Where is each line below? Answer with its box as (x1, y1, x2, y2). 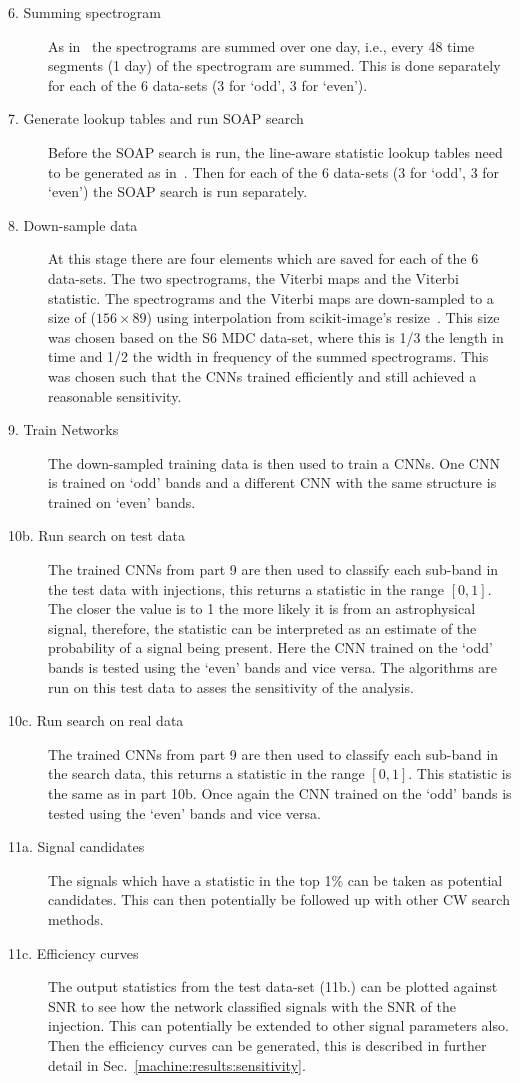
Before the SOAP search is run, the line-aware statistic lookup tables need (48, 141, 503, 162)
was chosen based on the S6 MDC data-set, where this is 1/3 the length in (48, 326, 504, 347)
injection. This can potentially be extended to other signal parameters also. (48, 1015, 509, 1036)
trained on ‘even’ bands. (48, 491, 196, 512)
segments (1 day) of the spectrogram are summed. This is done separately (48, 55, 501, 76)
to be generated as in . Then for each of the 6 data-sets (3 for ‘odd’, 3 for (48, 161, 500, 182)
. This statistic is (408, 763, 512, 784)
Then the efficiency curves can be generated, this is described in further (48, 1034, 487, 1055)
